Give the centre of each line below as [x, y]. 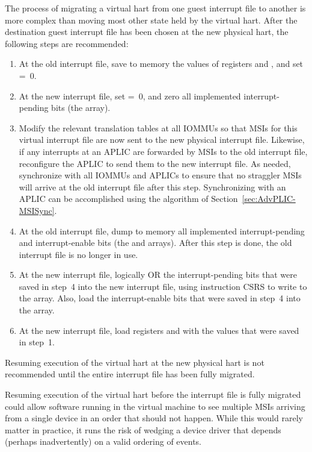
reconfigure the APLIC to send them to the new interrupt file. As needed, [155, 163]
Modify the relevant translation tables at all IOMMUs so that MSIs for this [158, 127]
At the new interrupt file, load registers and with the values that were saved [159, 330]
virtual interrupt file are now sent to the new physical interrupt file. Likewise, [162, 140]
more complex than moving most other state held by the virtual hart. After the [151, 20]
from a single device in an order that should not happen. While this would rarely [154, 418]
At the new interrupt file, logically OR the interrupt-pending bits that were [158, 275]
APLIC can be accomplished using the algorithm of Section [128, 199]
